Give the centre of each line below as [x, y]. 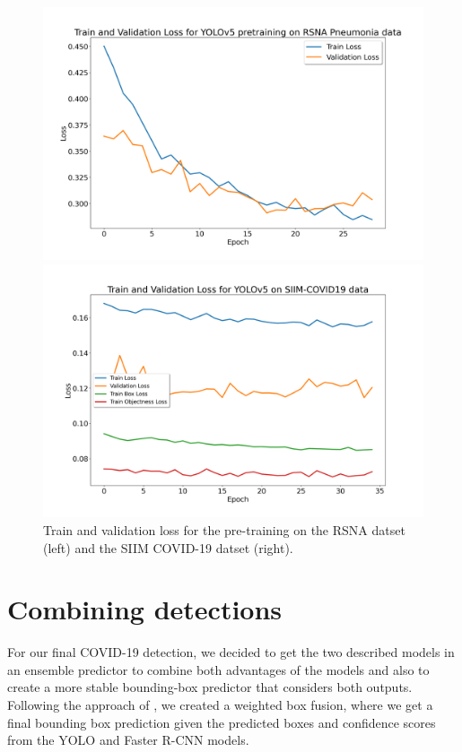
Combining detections [145, 609]
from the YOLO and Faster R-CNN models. [128, 740]
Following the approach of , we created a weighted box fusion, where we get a [220, 705]
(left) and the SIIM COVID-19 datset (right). [168, 547]
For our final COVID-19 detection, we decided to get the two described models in [231, 652]
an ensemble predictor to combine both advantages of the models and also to [218, 669]
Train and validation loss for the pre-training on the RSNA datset [224, 529]
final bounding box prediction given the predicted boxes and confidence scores [222, 722]
